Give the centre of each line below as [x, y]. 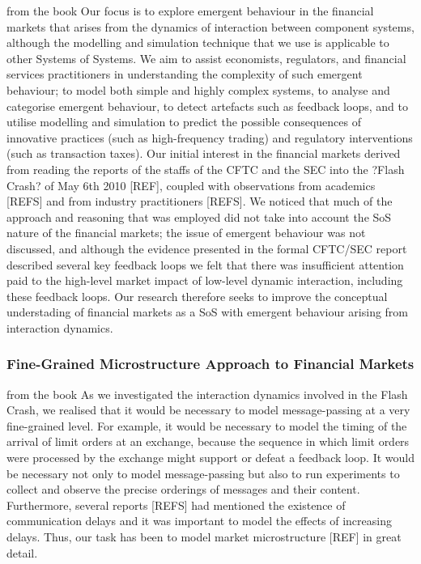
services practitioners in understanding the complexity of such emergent [185, 74]
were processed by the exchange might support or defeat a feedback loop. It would [210, 458]
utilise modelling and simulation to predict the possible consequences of [184, 122]
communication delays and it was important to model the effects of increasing [199, 521]
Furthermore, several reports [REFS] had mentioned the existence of [176, 505]
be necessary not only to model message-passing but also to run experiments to [203, 473]
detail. [22, 552]
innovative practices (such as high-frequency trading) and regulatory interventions [210, 137]
